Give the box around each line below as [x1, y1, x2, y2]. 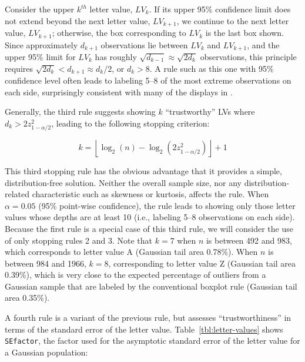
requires [5, 62, 33, 74]
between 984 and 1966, [5, 257, 86, 269]
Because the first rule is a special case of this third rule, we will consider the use [5, 222, 293, 234]
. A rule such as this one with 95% [149, 62, 274, 74]
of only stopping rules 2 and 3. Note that [5, 234, 153, 246]
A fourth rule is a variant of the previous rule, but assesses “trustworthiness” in [5, 311, 291, 324]
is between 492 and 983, [206, 234, 292, 246]
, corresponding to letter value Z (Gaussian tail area [108, 257, 296, 269]
